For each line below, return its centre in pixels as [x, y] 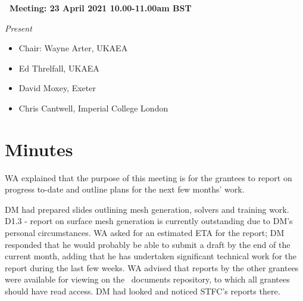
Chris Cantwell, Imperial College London [93, 108]
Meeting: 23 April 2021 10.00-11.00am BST [101, 8]
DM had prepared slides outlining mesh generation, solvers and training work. [147, 209]
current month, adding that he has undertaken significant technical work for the [151, 256]
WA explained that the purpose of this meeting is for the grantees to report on [149, 177]
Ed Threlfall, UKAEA [59, 68]
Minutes [39, 149]
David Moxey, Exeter [57, 88]
